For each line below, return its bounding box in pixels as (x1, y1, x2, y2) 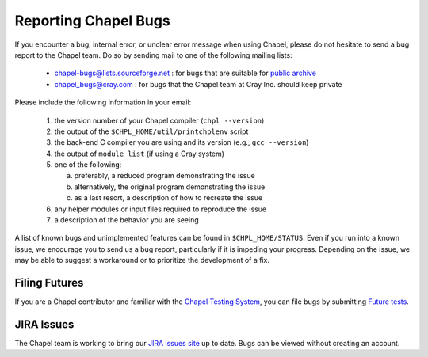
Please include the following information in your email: (14, 97, 192, 107)
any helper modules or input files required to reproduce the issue (54, 204, 267, 214)
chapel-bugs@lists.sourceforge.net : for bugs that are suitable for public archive (54, 68, 317, 78)
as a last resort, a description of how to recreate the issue (74, 193, 263, 203)
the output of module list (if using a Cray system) (54, 149, 225, 158)
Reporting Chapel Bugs (14, 12, 170, 29)
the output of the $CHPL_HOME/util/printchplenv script (54, 127, 249, 136)
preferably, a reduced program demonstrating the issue (74, 171, 255, 180)
